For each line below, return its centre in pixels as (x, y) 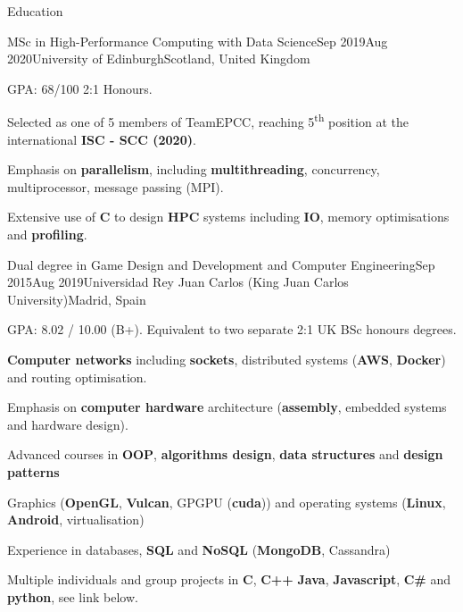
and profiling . (47, 234)
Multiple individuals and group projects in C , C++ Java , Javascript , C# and (229, 579)
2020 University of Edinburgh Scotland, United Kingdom (159, 59)
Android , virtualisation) (76, 520)
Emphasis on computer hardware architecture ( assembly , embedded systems (227, 407)
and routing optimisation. (77, 377)
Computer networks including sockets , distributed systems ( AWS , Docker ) (227, 359)
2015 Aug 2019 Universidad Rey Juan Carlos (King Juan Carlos (178, 282)
